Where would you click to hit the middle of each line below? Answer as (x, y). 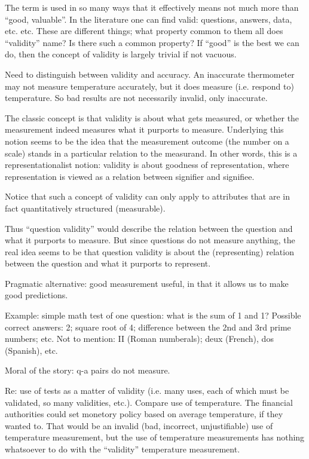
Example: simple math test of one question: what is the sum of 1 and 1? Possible (153, 315)
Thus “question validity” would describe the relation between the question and (149, 228)
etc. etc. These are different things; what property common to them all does (144, 31)
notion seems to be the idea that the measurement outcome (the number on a (147, 141)
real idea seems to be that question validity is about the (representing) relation (149, 251)
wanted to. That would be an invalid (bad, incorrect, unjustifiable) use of (139, 425)
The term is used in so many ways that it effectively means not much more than (152, 7)
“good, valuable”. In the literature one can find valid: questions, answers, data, (149, 19)
